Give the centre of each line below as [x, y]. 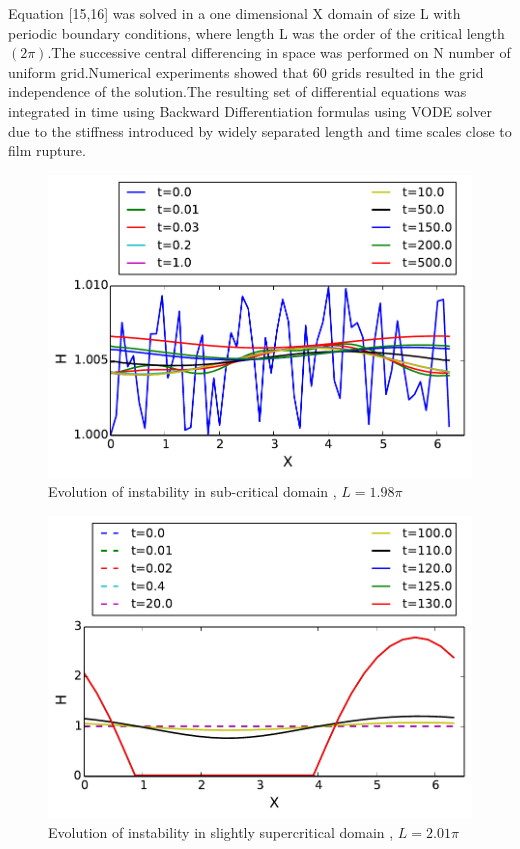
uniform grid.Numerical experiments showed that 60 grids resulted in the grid [246, 71]
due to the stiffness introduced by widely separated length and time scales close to [260, 130]
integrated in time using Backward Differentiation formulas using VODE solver [250, 110]
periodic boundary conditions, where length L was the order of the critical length [256, 32]
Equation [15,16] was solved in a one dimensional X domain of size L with [234, 13]
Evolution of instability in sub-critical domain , [192, 490]
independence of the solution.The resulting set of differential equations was [237, 91]
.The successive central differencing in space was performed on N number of [279, 52]
